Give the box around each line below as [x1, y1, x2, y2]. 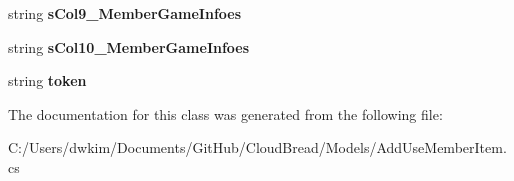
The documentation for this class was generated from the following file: [8, 103, 443, 124]
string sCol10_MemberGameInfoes [8, 36, 250, 57]
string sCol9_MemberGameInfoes [8, 3, 242, 23]
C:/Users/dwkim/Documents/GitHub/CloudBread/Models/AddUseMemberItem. [8, 137, 507, 158]
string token [8, 70, 87, 91]
